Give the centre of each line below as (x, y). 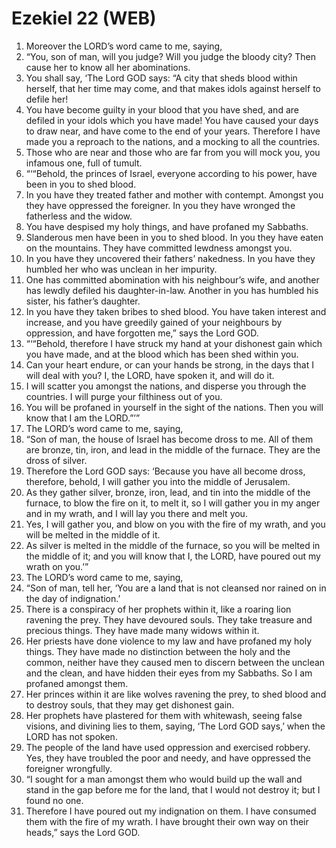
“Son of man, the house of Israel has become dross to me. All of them (169, 439)
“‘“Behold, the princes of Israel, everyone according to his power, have (171, 173)
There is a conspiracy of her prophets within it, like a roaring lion (158, 609)
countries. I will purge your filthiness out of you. (124, 396)
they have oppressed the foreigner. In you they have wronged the (160, 205)
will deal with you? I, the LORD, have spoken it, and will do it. (150, 375)
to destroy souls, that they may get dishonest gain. (130, 704)
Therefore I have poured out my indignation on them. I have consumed (171, 811)
